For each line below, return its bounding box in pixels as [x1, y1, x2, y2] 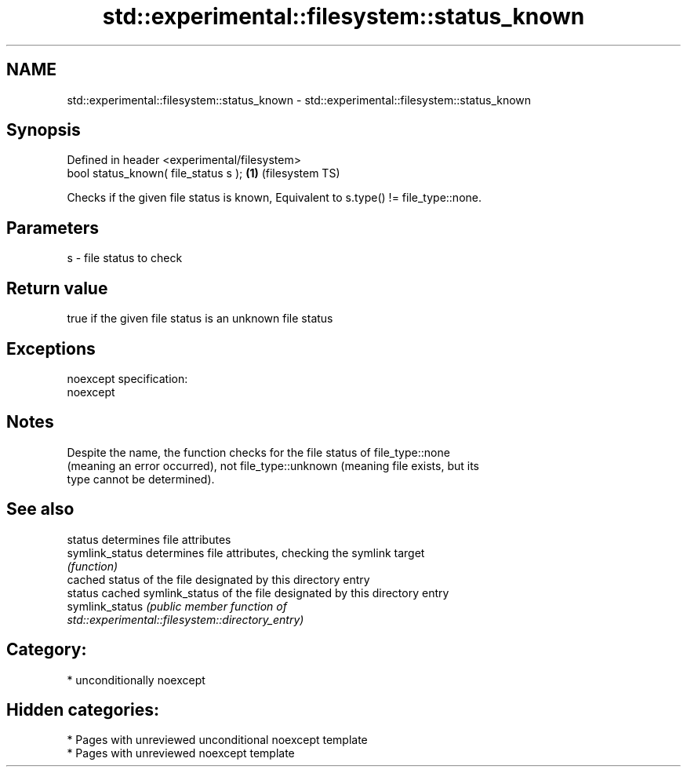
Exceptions [6, 338, 96, 359]
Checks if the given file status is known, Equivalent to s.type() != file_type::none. [67, 191, 482, 205]
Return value [6, 278, 108, 298]
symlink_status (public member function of [67, 599, 287, 613]
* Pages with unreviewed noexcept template [67, 746, 295, 760]
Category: [6, 640, 87, 660]
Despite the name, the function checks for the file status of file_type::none [67, 445, 450, 459]
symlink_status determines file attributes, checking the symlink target [67, 545, 425, 560]
